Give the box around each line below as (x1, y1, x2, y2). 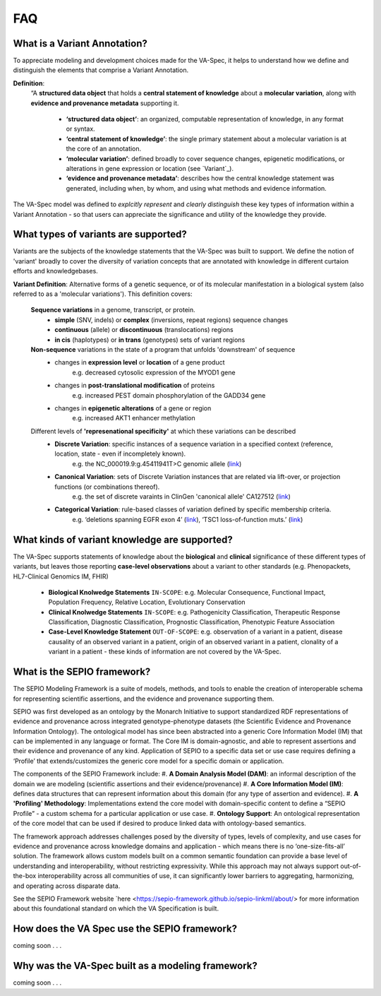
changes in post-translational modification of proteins (54, 381, 215, 390)
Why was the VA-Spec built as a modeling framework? (13, 960, 258, 972)
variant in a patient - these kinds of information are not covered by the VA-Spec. (48, 647, 282, 656)
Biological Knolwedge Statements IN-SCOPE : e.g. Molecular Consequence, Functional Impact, (48, 588, 326, 596)
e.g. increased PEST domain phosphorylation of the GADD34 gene (72, 391, 266, 399)
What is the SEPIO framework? (13, 666, 151, 678)
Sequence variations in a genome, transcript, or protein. (30, 306, 195, 314)
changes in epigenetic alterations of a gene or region (54, 403, 212, 413)
